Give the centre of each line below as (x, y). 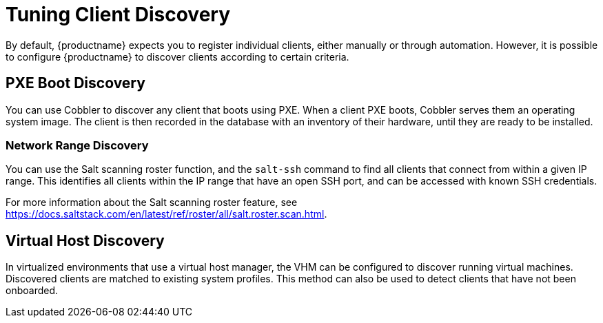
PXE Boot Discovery (75, 83)
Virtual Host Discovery (85, 240)
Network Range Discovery (77, 145)
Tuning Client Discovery (118, 14)
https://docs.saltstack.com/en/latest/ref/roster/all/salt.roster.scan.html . (166, 214)
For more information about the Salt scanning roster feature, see (152, 202)
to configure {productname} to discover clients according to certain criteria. (177, 56)
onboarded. (32, 291)
